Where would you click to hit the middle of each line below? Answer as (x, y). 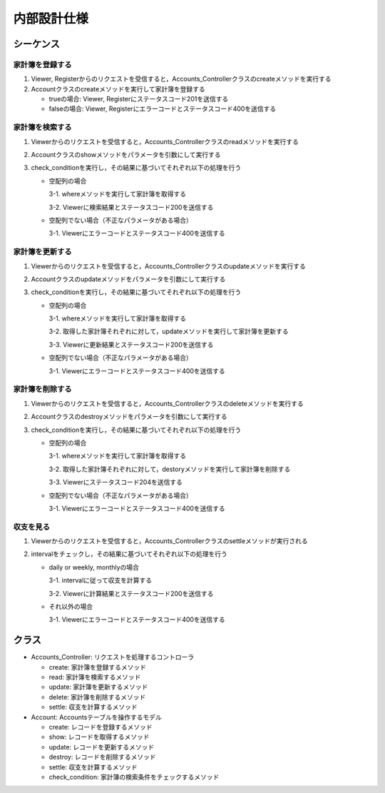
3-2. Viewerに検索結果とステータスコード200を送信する (131, 207)
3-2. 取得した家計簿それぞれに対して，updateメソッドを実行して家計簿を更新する (169, 331)
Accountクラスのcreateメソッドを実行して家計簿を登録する (118, 89)
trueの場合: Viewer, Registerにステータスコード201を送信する (139, 99)
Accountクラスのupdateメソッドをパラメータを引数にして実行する (128, 279)
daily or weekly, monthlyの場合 (94, 567)
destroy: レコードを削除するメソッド (102, 757)
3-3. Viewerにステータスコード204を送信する (116, 483)
